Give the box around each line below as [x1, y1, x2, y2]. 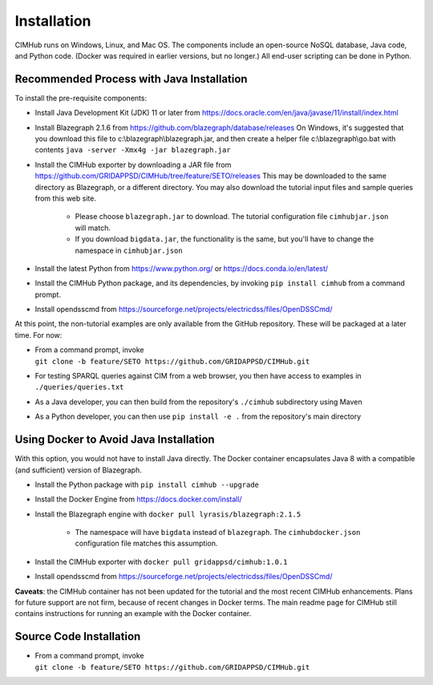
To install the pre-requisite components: [14, 93, 148, 103]
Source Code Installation [14, 630, 141, 643]
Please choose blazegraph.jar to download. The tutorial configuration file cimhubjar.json [75, 212, 389, 221]
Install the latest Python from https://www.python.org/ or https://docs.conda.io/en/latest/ [34, 263, 329, 273]
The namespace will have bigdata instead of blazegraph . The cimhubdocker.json [75, 528, 361, 537]
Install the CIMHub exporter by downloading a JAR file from [34, 160, 232, 169]
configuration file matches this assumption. [75, 538, 218, 549]
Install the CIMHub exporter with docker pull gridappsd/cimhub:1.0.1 [34, 557, 288, 566]
